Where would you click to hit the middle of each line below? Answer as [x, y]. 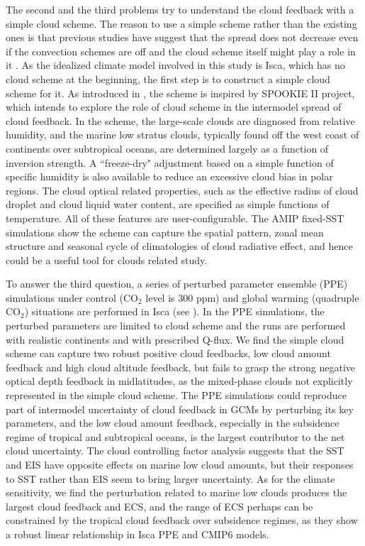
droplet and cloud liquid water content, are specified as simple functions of [168, 204]
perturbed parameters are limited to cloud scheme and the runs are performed [176, 326]
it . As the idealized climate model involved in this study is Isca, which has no [175, 65]
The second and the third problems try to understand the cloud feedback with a [180, 9]
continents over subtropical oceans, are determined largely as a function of [167, 148]
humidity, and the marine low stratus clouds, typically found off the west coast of [182, 135]
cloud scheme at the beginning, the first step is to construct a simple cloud [168, 78]
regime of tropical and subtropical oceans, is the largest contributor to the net [175, 436]
